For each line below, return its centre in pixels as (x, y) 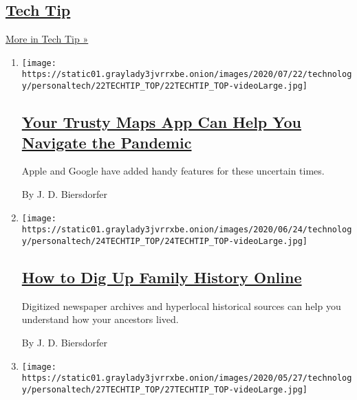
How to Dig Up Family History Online (162, 277)
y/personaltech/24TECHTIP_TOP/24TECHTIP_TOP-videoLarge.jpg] (165, 241)
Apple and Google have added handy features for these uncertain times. (173, 171)
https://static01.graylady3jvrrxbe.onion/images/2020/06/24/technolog (187, 230)
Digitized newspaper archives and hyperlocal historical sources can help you (181, 305)
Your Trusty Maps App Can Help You (162, 122)
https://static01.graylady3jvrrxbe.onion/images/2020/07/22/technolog (187, 75)
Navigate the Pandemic (107, 142)
